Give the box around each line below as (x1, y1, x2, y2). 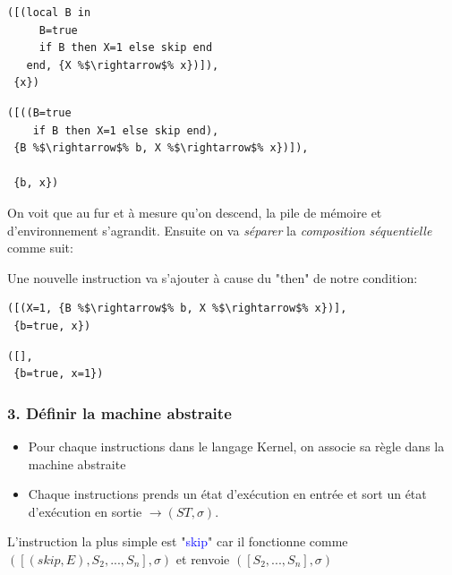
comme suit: (7, 238, 73, 257)
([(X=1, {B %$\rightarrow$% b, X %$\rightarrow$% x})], (7, 302, 347, 315)
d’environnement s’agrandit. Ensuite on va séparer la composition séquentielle (7, 220, 432, 239)
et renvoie (175, 549, 230, 568)
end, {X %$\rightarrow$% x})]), (26, 58, 219, 72)
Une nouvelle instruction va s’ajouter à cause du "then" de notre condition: (7, 268, 418, 287)
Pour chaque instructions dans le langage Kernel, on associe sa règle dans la (28, 436, 445, 455)
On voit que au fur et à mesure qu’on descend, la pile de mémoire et (7, 202, 382, 221)
